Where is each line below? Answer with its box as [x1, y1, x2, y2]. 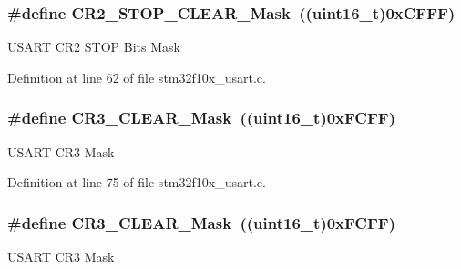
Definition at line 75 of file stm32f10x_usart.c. [7, 173, 266, 192]
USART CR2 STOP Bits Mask [7, 37, 180, 56]
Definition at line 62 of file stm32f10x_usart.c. [7, 67, 266, 86]
